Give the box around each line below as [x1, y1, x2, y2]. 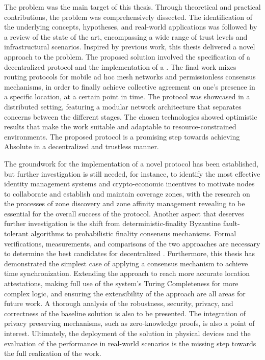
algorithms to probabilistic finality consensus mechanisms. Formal [31, 228, 236, 239]
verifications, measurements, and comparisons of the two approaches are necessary [4, 238, 260, 248]
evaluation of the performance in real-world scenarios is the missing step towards [4, 338, 256, 348]
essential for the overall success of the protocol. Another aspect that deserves [4, 208, 244, 218]
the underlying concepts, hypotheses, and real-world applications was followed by [4, 21, 257, 32]
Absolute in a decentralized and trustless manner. [4, 141, 159, 152]
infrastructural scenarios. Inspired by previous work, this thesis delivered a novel [4, 41, 255, 52]
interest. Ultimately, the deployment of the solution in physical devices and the [4, 328, 251, 338]
